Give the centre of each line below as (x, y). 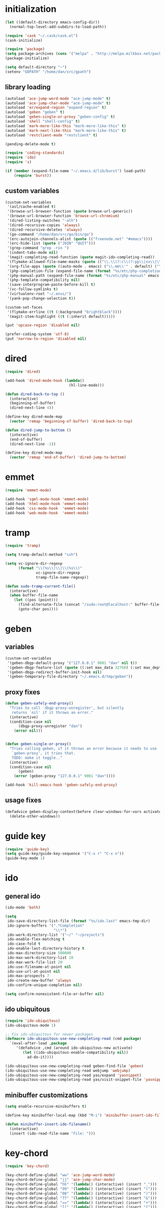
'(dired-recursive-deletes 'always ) (45, 230)
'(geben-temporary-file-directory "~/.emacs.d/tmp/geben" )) (70, 677)
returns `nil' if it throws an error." (52, 712)
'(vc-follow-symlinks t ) (32, 289)
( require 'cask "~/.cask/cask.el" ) (41, 35)
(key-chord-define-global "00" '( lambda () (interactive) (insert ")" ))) (81, 1193)
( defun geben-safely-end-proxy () (39, 704)
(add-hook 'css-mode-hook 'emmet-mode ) (47, 508)
